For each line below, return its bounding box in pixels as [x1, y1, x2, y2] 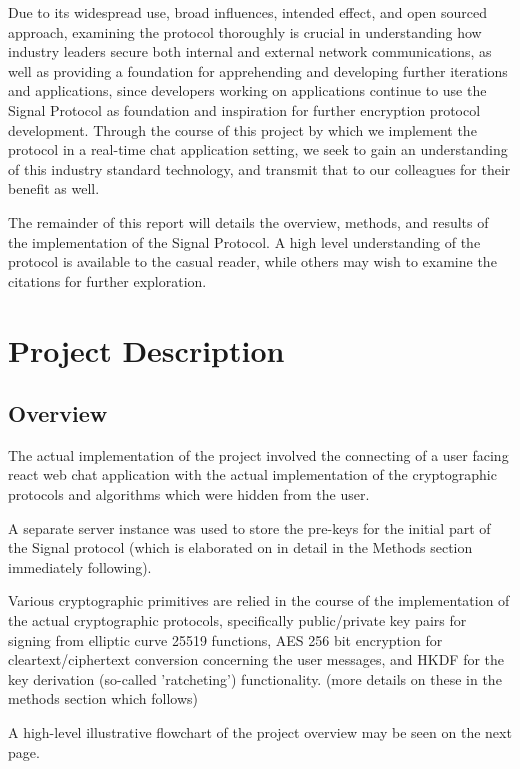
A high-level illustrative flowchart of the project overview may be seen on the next [8, 722, 512, 743]
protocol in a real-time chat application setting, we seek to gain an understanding [8, 139, 508, 160]
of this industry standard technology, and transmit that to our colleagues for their [8, 158, 511, 179]
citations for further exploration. [8, 270, 207, 291]
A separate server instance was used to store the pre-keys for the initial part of [8, 517, 491, 538]
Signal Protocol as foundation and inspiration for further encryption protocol [8, 99, 481, 120]
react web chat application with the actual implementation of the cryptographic [8, 464, 497, 485]
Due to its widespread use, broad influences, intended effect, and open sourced [8, 2, 488, 22]
